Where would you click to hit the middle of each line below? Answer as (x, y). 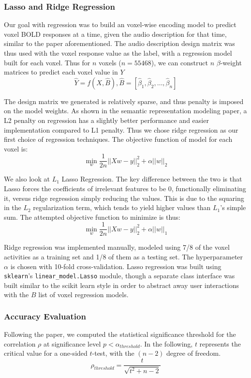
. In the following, (166, 343)
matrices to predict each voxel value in (61, 72)
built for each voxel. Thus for (47, 62)
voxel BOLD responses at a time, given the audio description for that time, (115, 34)
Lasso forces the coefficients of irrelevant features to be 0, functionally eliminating (125, 188)
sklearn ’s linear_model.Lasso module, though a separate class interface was (119, 276)
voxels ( (110, 62)
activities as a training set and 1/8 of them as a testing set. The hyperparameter (124, 257)
